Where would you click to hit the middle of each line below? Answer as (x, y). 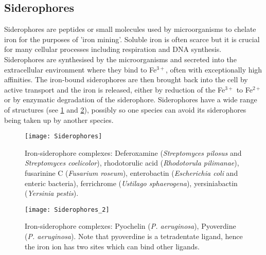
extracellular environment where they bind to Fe (81, 69)
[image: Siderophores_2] (67, 210)
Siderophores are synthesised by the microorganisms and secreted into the (120, 59)
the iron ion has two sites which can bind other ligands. (112, 246)
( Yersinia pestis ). (52, 193)
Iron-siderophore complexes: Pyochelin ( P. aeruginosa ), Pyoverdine (130, 226)
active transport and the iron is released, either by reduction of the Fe (115, 89)
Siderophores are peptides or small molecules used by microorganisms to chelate (130, 29)
